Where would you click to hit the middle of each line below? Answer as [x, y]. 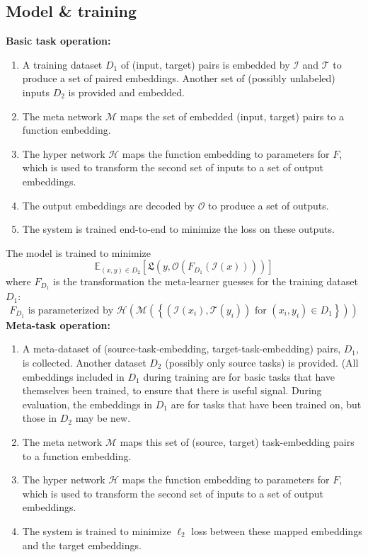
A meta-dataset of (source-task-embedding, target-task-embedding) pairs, [182, 349]
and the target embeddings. [82, 545]
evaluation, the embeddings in [87, 404]
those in [40, 418]
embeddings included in [73, 376]
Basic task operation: [58, 41]
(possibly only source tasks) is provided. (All [262, 362]
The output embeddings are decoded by [108, 205]
